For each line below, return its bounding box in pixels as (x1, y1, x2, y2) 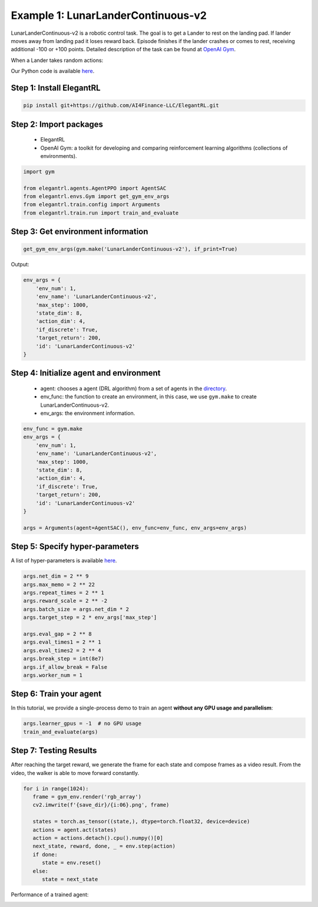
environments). (40, 152, 77, 159)
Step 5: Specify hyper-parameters (11, 542, 140, 552)
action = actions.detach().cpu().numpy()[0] (32, 835, 163, 842)
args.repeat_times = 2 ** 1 (23, 589, 104, 596)
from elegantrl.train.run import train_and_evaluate (23, 209, 179, 216)
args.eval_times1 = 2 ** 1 (23, 639, 101, 645)
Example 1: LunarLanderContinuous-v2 (11, 9, 207, 22)
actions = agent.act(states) (32, 826, 117, 833)
